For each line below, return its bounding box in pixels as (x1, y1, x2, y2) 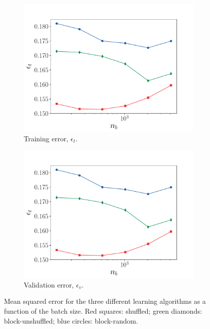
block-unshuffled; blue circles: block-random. (4, 315, 138, 326)
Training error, (24, 133, 69, 143)
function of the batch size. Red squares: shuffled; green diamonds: (4, 305, 202, 316)
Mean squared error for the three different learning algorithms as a (4, 296, 206, 306)
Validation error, (24, 279, 74, 289)
